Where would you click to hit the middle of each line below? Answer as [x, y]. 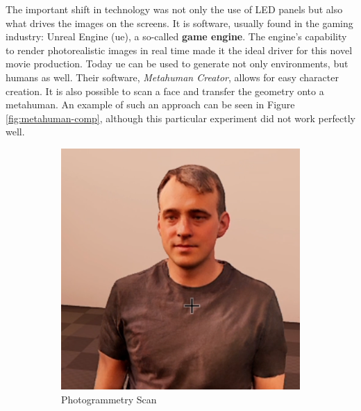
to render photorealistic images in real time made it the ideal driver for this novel [179, 50]
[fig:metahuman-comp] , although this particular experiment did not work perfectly [180, 118]
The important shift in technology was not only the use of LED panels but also [174, 9]
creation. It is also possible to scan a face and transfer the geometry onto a [165, 91]
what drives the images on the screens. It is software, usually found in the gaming [179, 23]
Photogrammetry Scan [109, 400]
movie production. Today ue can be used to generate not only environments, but [177, 64]
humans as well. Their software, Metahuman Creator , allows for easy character [172, 77]
